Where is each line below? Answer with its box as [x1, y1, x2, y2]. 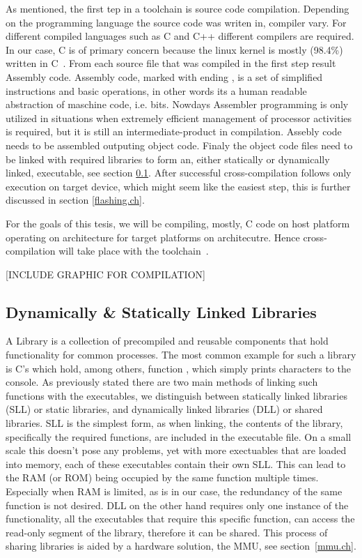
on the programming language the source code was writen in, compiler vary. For [6, 15, 347, 29]
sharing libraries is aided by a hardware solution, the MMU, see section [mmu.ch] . [6, 538, 356, 553]
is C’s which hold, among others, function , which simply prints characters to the [6, 361, 352, 375]
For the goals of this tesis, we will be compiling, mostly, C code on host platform [6, 216, 350, 230]
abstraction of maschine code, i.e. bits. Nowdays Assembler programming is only [6, 97, 349, 112]
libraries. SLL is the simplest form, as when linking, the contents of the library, [6, 416, 343, 430]
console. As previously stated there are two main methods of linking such [6, 375, 318, 389]
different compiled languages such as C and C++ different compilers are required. [6, 29, 354, 43]
